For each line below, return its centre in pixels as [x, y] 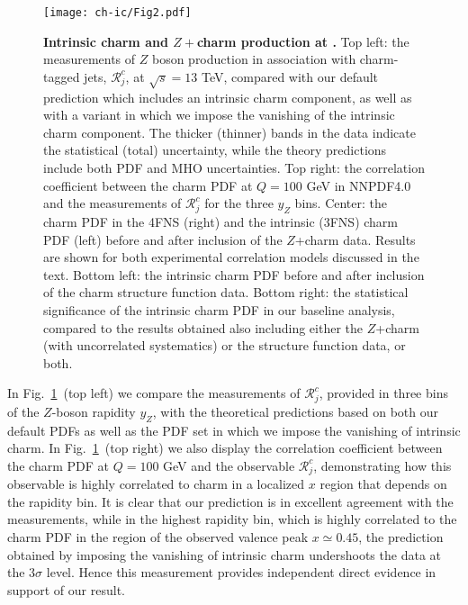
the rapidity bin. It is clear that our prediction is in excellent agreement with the [230, 501]
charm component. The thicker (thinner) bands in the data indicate [229, 132]
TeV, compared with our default [290, 76]
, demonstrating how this [382, 465]
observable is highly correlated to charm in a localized [156, 484]
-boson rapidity [94, 411]
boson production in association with [254, 59]
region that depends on [383, 484]
